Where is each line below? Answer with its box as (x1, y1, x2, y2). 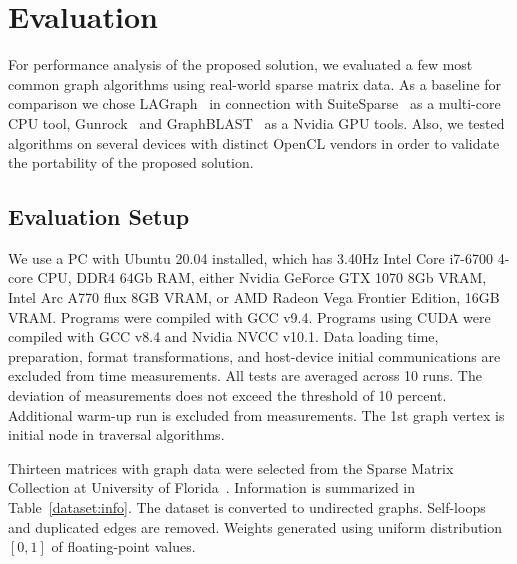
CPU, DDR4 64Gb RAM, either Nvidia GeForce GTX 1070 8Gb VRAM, (37, 267, 487, 288)
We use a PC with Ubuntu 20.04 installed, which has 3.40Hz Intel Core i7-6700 (8, 247, 494, 268)
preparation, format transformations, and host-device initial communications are (8, 345, 501, 366)
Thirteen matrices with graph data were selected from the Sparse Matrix (8, 457, 454, 478)
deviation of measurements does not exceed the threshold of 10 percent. (8, 385, 447, 406)
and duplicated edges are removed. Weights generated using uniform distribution (8, 516, 503, 537)
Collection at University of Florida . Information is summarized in (8, 477, 416, 498)
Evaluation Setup (8, 201, 190, 232)
